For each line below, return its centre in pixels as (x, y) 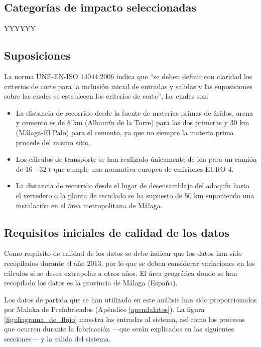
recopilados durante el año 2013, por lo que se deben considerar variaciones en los (129, 263)
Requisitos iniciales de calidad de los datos (117, 232)
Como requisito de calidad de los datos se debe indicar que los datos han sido (123, 253)
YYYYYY (20, 28)
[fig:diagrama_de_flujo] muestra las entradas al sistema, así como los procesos (124, 319)
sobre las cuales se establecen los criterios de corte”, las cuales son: (106, 96)
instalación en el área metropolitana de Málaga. (89, 205)
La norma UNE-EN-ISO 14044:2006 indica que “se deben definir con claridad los (128, 76)
